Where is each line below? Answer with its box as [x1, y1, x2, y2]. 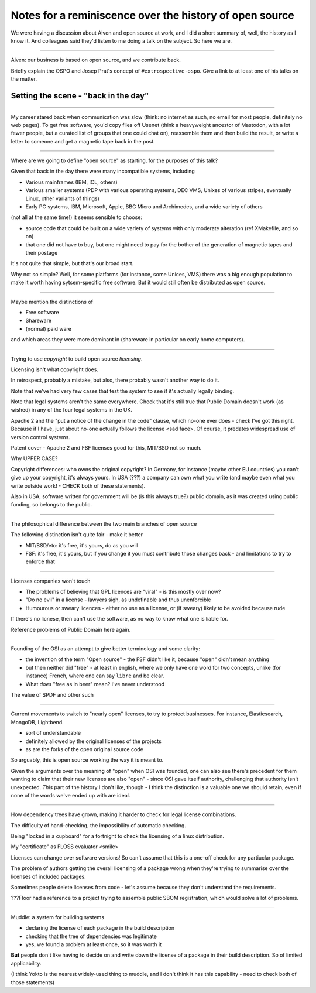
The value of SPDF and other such [11, 691, 94, 698]
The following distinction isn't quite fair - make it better [11, 531, 143, 538]
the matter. [11, 76, 37, 83]
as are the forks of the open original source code [25, 745, 143, 752]
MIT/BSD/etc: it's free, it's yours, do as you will [25, 542, 139, 549]
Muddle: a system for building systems [11, 913, 105, 920]
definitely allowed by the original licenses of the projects [25, 738, 162, 745]
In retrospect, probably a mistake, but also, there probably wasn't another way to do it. [11, 376, 219, 383]
